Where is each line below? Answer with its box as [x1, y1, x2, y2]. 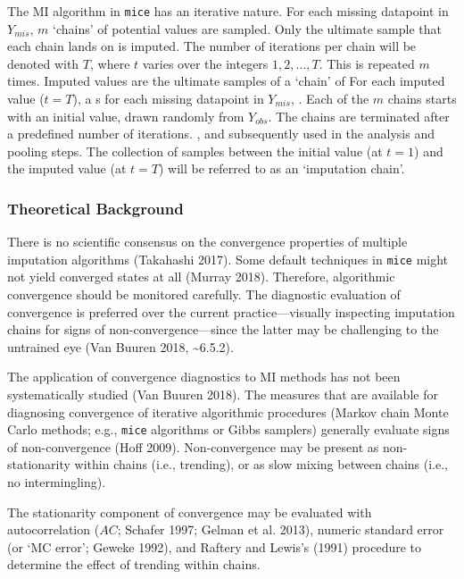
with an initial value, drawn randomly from [7, 106, 244, 125]
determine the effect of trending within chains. [7, 555, 261, 574]
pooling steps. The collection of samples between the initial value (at [7, 141, 383, 160]
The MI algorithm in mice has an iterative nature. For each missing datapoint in [7, 2, 449, 20]
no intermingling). [7, 473, 106, 491]
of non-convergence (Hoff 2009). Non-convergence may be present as [7, 437, 379, 456]
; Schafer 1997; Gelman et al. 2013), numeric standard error [117, 520, 444, 539]
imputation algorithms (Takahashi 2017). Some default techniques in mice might [7, 249, 449, 268]
